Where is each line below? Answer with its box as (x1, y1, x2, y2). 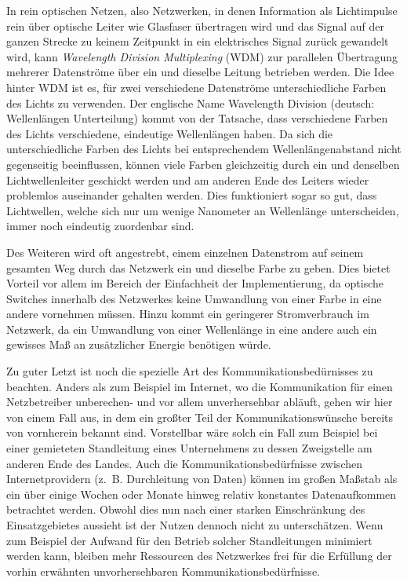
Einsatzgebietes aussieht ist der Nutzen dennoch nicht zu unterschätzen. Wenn (6, 517, 383, 533)
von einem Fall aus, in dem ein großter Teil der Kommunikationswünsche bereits (6, 408, 393, 425)
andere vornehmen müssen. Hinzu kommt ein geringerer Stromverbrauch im (6, 306, 369, 322)
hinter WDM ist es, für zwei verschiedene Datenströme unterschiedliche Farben (6, 79, 387, 95)
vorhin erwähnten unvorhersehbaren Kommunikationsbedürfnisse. (6, 562, 320, 579)
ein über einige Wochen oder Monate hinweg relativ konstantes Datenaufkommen (6, 485, 397, 502)
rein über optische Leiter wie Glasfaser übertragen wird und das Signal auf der (6, 17, 385, 34)
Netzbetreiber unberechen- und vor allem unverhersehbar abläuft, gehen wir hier (6, 393, 393, 410)
